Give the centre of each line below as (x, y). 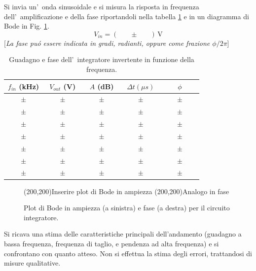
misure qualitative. (32, 263)
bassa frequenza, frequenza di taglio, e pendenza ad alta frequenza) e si (111, 243)
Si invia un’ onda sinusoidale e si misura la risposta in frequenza (102, 6)
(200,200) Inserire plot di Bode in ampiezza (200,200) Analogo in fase (127, 191)
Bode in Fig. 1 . (27, 26)
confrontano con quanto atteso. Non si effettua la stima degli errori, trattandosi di (128, 253)
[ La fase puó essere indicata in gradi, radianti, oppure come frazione (107, 43)
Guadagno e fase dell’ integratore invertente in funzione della (102, 59)
